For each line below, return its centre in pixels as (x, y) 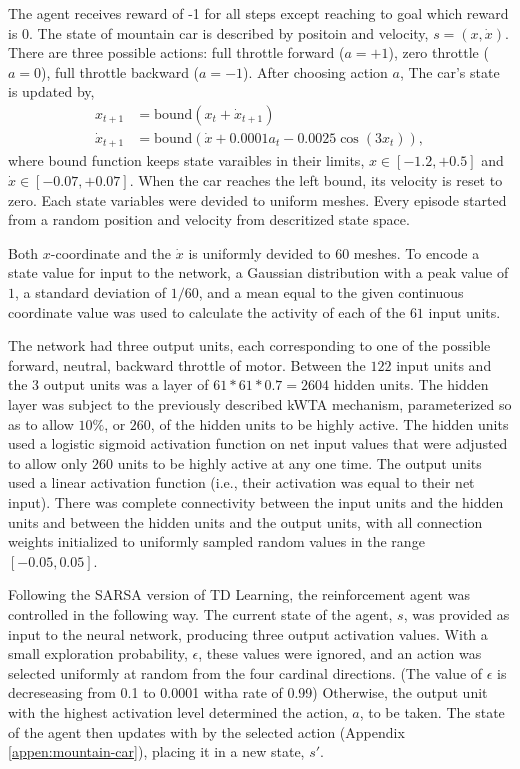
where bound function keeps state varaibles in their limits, (186, 160)
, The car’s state (449, 71)
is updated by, (51, 91)
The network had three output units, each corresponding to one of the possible (249, 345)
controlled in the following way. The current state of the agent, (200, 613)
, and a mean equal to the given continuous (331, 292)
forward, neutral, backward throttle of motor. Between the (187, 364)
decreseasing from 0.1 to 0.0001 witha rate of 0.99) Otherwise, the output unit (248, 692)
